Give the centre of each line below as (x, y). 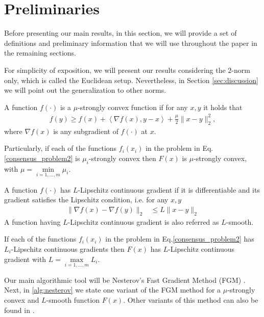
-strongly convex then (122, 158)
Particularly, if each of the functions (61, 148)
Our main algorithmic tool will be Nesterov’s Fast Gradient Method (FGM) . (125, 280)
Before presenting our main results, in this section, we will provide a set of (121, 33)
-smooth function (73, 300)
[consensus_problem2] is (42, 158)
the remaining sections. (40, 53)
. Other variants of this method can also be (191, 300)
